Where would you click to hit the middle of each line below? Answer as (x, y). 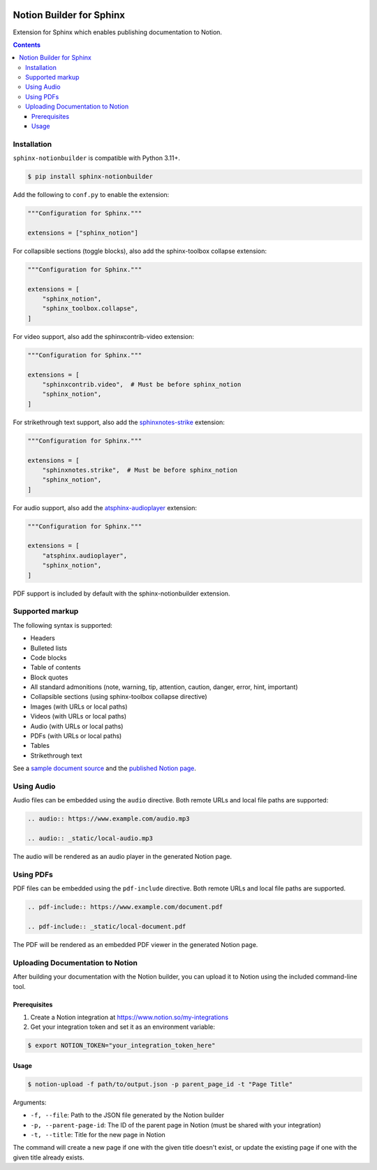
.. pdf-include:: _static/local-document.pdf (107, 926)
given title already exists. (49, 1157)
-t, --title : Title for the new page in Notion (98, 1135)
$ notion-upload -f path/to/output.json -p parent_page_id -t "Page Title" (160, 1084)
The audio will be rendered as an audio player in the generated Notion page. (123, 857)
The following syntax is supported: (63, 625)
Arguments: (30, 1102)
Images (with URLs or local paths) (79, 707)
